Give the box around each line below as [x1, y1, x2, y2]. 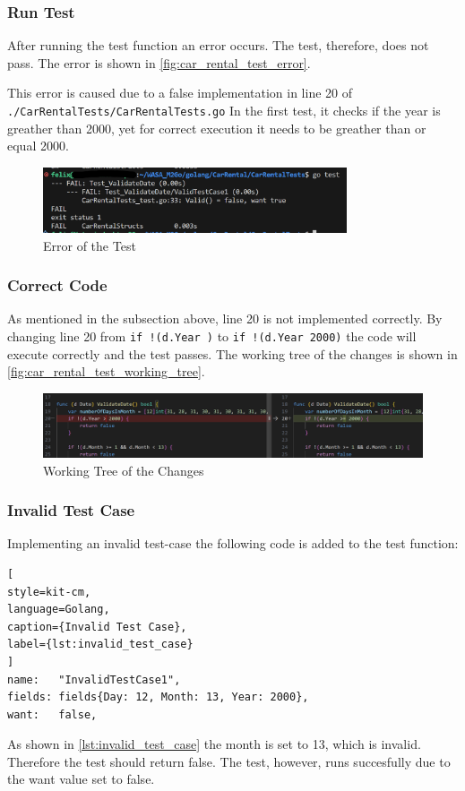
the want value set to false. [7, 770, 155, 788]
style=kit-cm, [7, 585, 91, 598]
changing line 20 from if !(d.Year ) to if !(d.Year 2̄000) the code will [7, 327, 417, 346]
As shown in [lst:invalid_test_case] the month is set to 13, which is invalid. [7, 735, 421, 753]
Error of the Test [43, 236, 136, 254]
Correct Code [7, 274, 108, 297]
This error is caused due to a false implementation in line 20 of [7, 83, 353, 102]
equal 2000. [7, 136, 69, 155]
